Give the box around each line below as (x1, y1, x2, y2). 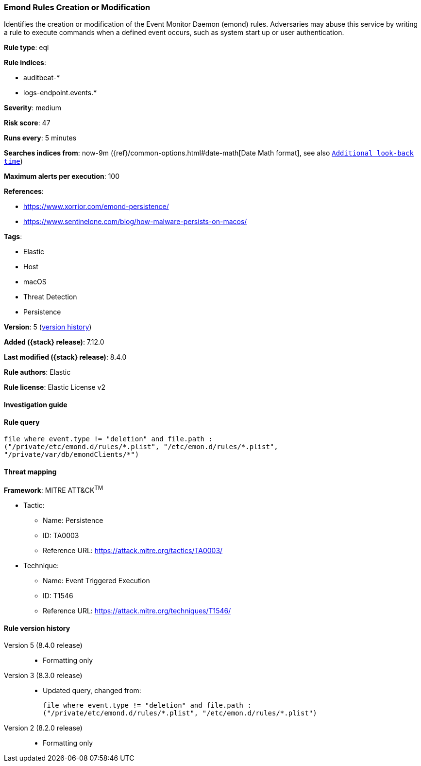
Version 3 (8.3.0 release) (4, 671, 83, 680)
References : (4, 187, 44, 196)
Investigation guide (4, 400, 67, 409)
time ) (4, 157, 23, 166)
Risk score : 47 (4, 119, 51, 127)
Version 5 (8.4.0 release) (4, 641, 83, 650)
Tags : (4, 232, 22, 241)
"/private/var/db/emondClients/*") (4, 451, 139, 459)
